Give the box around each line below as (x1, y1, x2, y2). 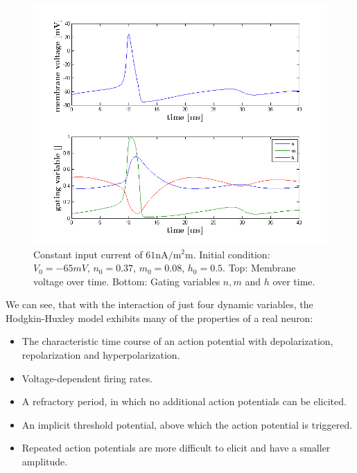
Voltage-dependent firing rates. (21, 371, 153, 385)
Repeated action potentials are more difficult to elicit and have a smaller (21, 440, 331, 455)
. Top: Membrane (223, 260, 296, 275)
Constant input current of (33, 247, 143, 261)
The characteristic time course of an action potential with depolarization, (21, 334, 333, 348)
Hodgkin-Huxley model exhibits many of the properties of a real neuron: (6, 310, 313, 325)
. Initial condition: (193, 247, 270, 261)
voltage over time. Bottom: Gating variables (33, 274, 220, 288)
